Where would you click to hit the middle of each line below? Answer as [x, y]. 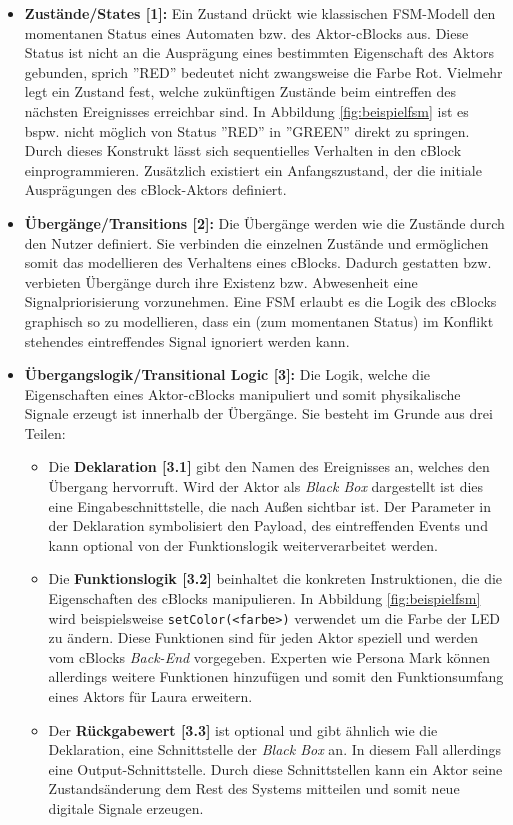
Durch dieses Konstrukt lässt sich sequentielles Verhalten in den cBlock [243, 150]
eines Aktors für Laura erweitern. [150, 696]
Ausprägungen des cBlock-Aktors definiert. [155, 189]
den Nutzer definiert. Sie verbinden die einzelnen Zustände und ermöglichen [256, 242]
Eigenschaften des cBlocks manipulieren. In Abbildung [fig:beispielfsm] [264, 598]
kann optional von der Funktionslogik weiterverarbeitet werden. [243, 544]
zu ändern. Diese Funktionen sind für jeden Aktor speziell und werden [263, 637]
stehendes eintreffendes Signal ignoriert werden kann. [187, 340]
